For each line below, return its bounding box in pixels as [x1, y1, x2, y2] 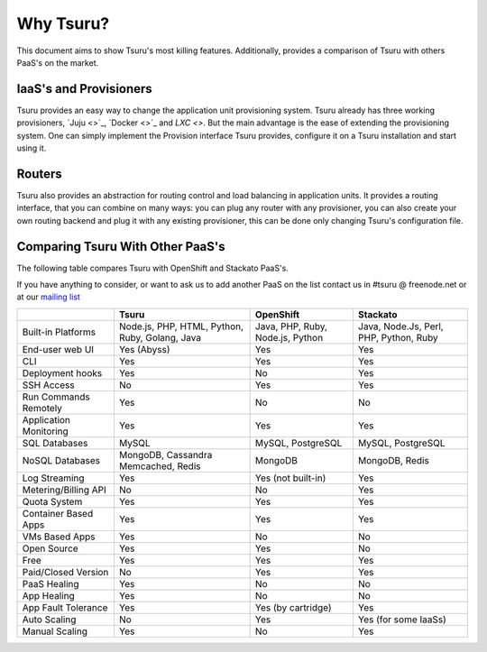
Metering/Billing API [22, 483, 107, 496]
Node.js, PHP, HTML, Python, [118, 320, 243, 333]
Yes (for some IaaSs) [357, 613, 446, 626]
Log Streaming [22, 472, 85, 484]
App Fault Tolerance [22, 601, 108, 613]
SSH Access [22, 379, 76, 391]
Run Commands [22, 390, 90, 403]
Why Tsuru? [16, 14, 110, 33]
